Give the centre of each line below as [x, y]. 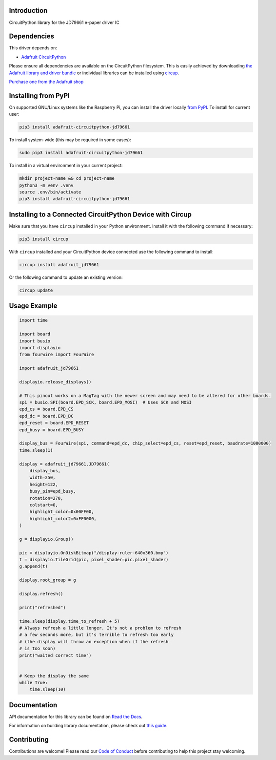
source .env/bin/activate [50, 192]
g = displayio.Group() [46, 539]
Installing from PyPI [39, 95]
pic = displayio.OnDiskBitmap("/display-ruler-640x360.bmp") [94, 553]
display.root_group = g [48, 580]
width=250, [42, 478]
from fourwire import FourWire [57, 355]
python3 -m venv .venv [46, 185]
